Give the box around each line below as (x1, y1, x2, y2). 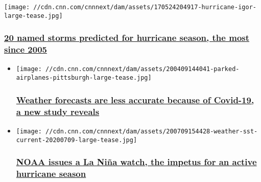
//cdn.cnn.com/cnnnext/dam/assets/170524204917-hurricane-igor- (33, 4, 256, 11)
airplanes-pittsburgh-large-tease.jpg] (16, 74, 152, 82)
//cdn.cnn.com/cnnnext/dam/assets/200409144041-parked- (45, 65, 240, 73)
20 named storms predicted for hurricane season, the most (4, 31, 250, 44)
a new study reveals (16, 105, 100, 118)
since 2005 (4, 43, 47, 56)
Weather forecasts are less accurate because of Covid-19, (16, 93, 254, 106)
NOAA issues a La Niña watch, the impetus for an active (16, 155, 257, 168)
